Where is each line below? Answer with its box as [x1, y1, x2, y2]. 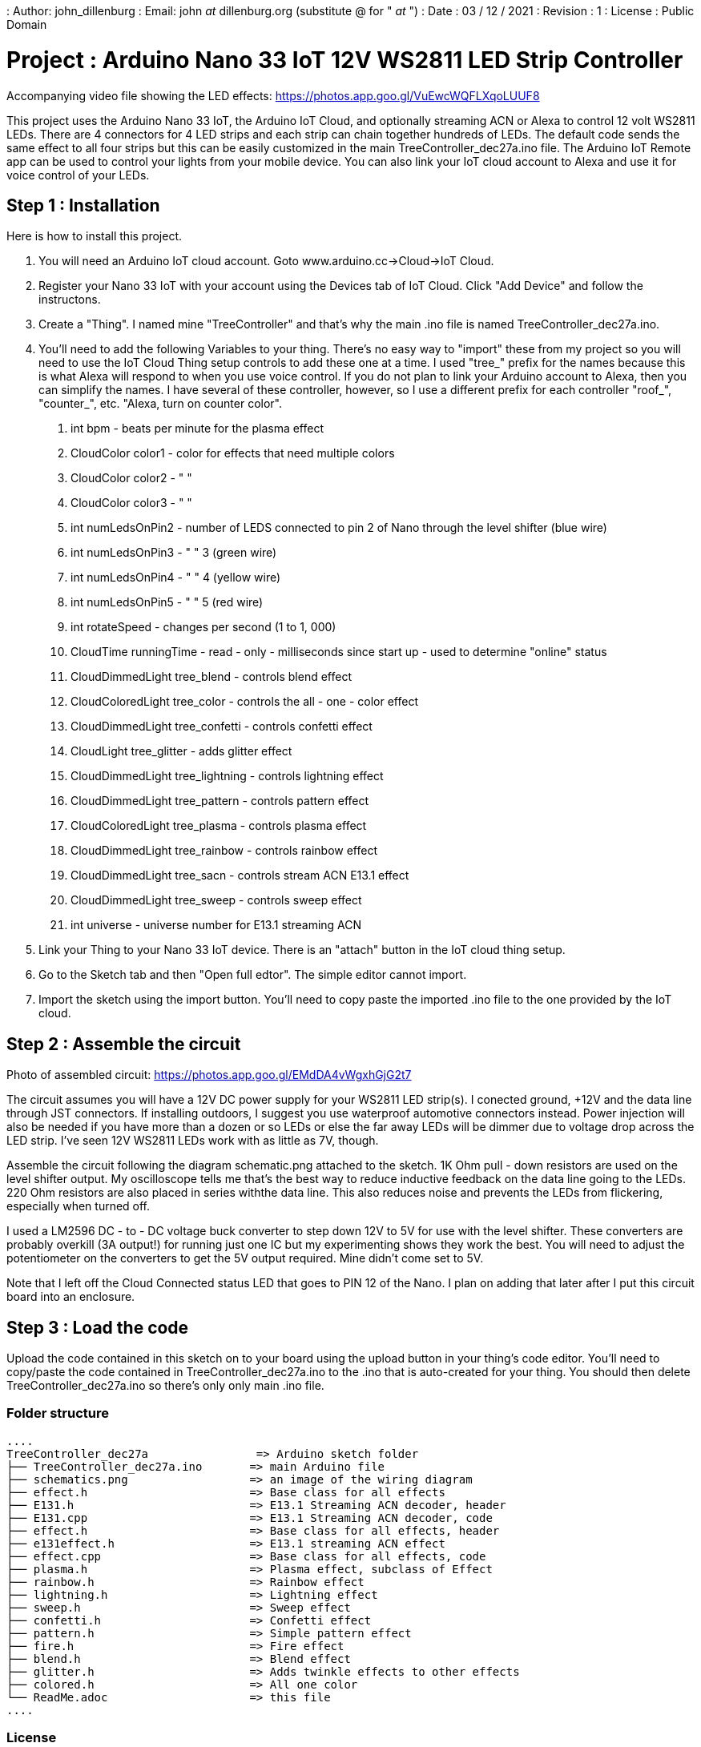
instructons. [38, 292, 101, 307]
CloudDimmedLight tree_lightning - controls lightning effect [71, 769, 384, 783]
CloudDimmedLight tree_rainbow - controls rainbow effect [71, 843, 377, 858]
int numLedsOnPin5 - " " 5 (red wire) [71, 595, 264, 610]
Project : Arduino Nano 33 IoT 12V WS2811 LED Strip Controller [6, 46, 683, 74]
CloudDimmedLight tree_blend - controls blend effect [71, 670, 352, 684]
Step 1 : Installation [6, 195, 160, 215]
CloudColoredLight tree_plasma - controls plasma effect [71, 819, 367, 833]
